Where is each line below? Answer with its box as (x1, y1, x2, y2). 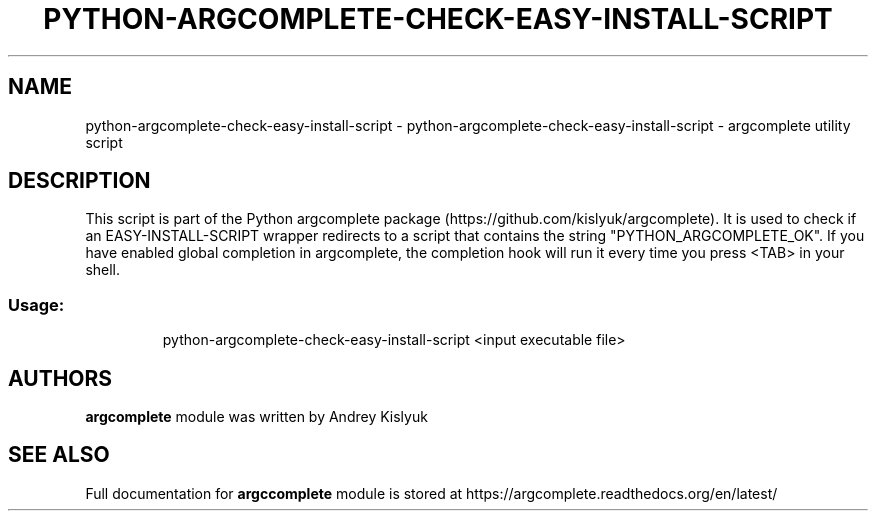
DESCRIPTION (8, 168, 151, 194)
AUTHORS (8, 365, 113, 391)
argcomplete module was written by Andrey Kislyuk (85, 408, 428, 426)
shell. (85, 261, 121, 279)
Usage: (8, 294, 65, 315)
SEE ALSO (8, 442, 110, 468)
